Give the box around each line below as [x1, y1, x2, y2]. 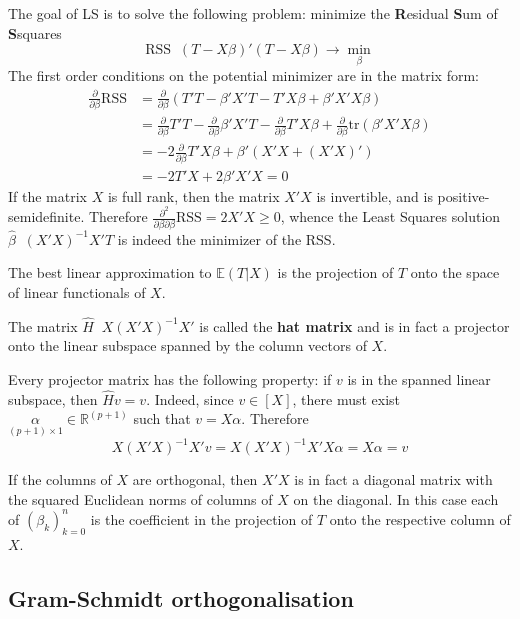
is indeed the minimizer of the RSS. [117, 228, 336, 249]
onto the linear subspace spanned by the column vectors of [8, 335, 367, 356]
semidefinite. [8, 206, 85, 227]
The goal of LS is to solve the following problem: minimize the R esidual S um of [8, 3, 498, 23]
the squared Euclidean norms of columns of [8, 488, 273, 509]
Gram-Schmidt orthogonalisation [8, 582, 354, 613]
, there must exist [292, 388, 401, 409]
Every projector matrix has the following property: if [8, 369, 332, 389]
